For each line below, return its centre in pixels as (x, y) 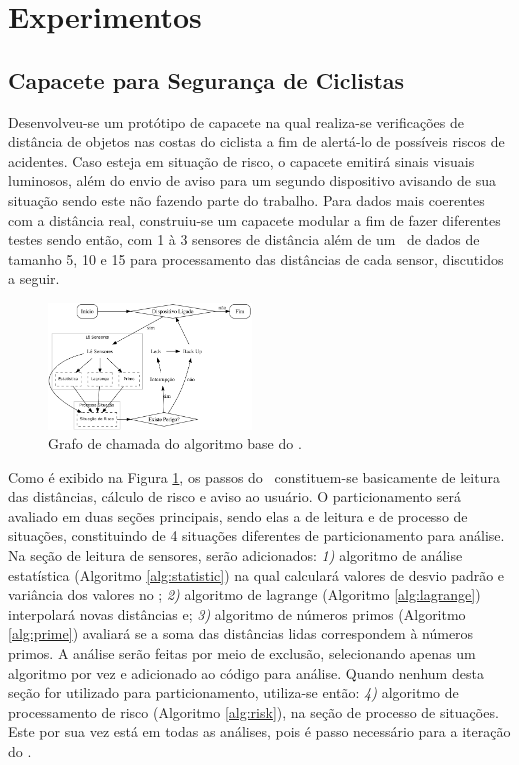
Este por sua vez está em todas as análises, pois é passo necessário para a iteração (259, 731)
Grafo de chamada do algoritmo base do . (175, 443)
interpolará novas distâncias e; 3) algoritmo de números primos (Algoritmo (237, 613)
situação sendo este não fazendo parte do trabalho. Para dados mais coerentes (246, 199)
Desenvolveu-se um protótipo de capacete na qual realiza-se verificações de (236, 121)
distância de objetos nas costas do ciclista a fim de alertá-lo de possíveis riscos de (256, 141)
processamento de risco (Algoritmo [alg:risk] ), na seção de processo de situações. (253, 711)
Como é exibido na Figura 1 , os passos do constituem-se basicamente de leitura (254, 476)
